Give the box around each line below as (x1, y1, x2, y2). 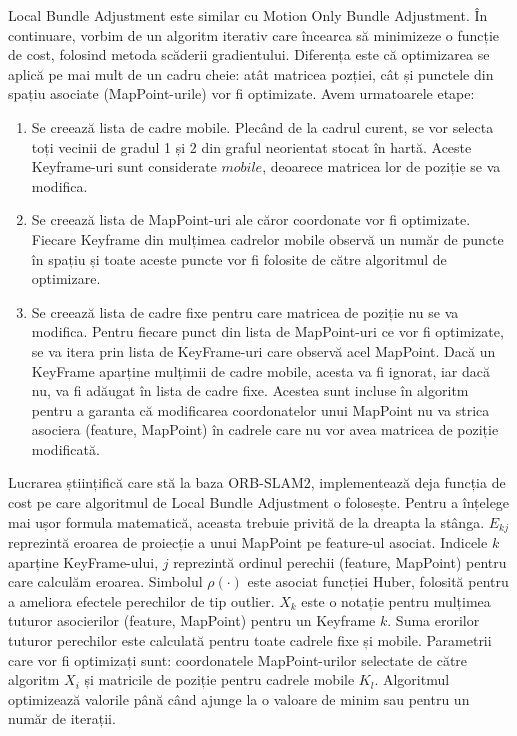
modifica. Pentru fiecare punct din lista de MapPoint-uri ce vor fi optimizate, (31, 321, 504, 342)
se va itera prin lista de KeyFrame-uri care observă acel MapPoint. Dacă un (31, 340, 496, 361)
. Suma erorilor (387, 610, 480, 631)
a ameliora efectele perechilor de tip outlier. (8, 590, 275, 611)
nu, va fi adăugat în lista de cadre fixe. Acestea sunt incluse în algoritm (31, 380, 469, 401)
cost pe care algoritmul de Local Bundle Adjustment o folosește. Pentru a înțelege (8, 492, 510, 513)
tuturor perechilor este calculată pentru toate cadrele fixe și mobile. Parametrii (8, 630, 492, 651)
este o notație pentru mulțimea (301, 590, 491, 611)
